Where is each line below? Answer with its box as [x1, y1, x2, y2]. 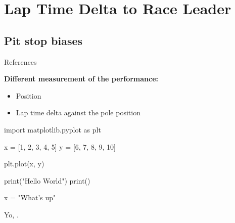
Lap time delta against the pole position [16, 107, 140, 118]
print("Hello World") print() [4, 175, 90, 186]
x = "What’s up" [4, 192, 56, 203]
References [4, 56, 37, 67]
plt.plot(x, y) [4, 158, 44, 169]
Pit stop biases [4, 32, 83, 48]
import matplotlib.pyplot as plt [4, 124, 101, 135]
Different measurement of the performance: [4, 73, 159, 84]
